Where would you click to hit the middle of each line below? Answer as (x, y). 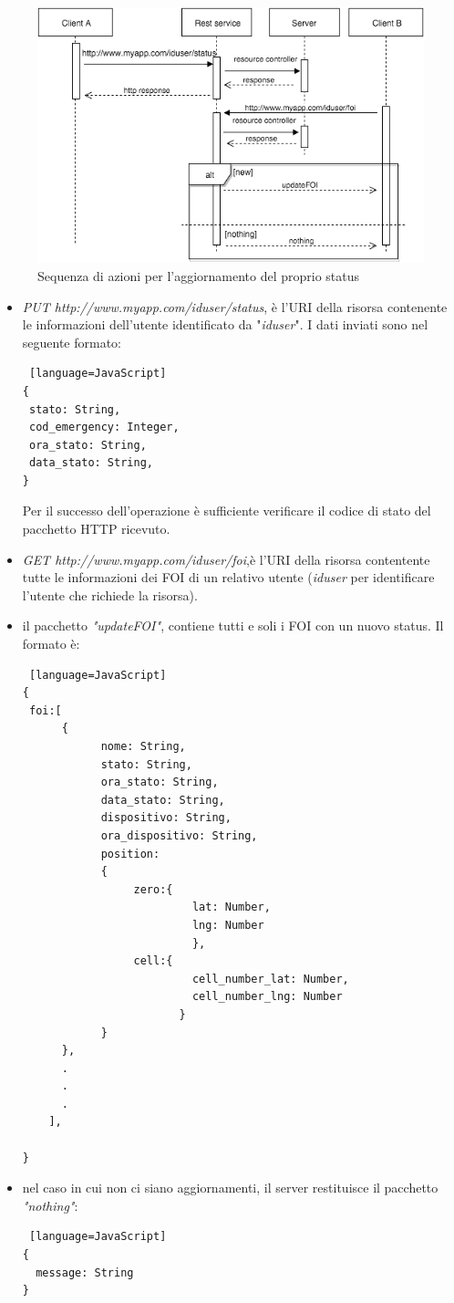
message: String (85, 1272)
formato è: (51, 644)
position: (130, 854)
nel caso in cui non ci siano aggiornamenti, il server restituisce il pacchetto (230, 1188)
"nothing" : (50, 1205)
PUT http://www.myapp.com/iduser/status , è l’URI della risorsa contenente (235, 306)
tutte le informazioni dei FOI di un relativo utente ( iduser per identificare (228, 577)
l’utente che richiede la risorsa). (110, 594)
